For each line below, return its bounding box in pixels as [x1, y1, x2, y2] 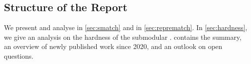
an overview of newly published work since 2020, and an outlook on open [4, 41, 223, 51]
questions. [4, 50, 34, 61]
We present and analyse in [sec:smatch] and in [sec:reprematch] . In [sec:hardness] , [4, 22, 248, 32]
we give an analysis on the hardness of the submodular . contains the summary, [4, 32, 242, 42]
